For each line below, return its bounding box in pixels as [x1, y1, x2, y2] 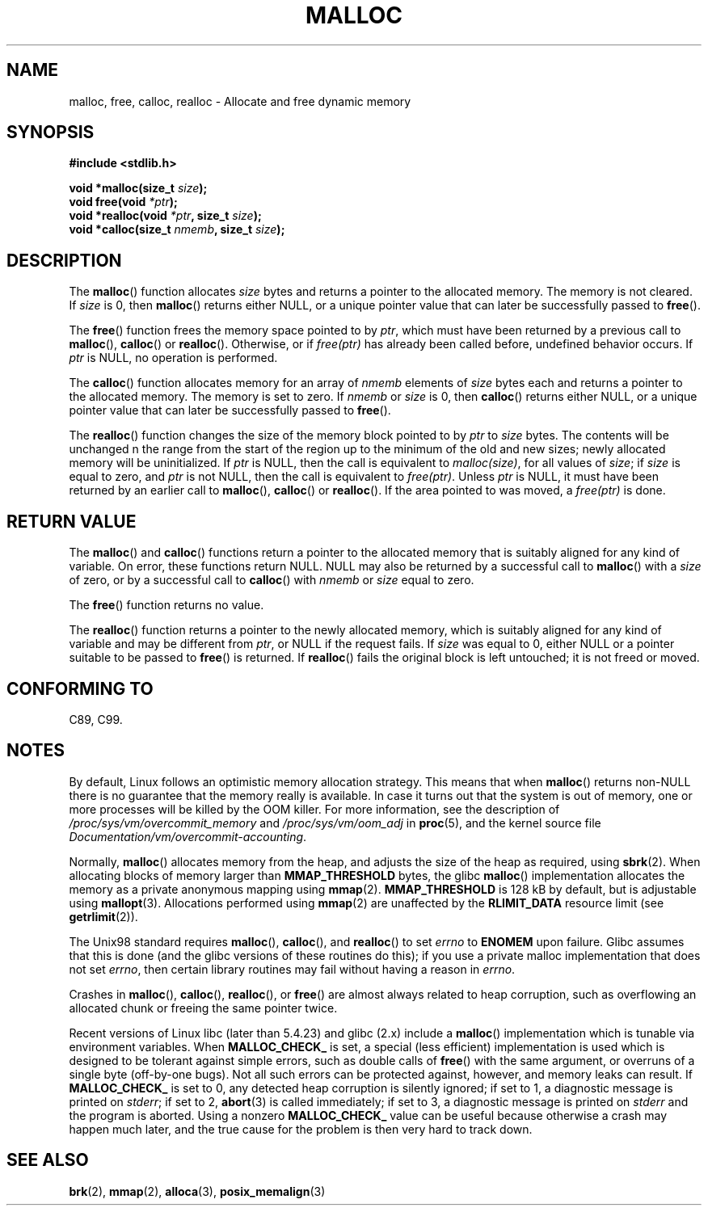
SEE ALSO [6, 1150, 89, 1171]
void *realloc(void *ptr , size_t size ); [69, 208, 262, 223]
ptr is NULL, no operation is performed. [69, 351, 278, 365]
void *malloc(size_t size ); [69, 181, 208, 196]
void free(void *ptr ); [69, 195, 178, 209]
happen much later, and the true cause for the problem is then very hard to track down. [69, 1122, 533, 1136]
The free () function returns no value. [69, 598, 264, 612]
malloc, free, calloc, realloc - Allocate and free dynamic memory [69, 94, 411, 108]
